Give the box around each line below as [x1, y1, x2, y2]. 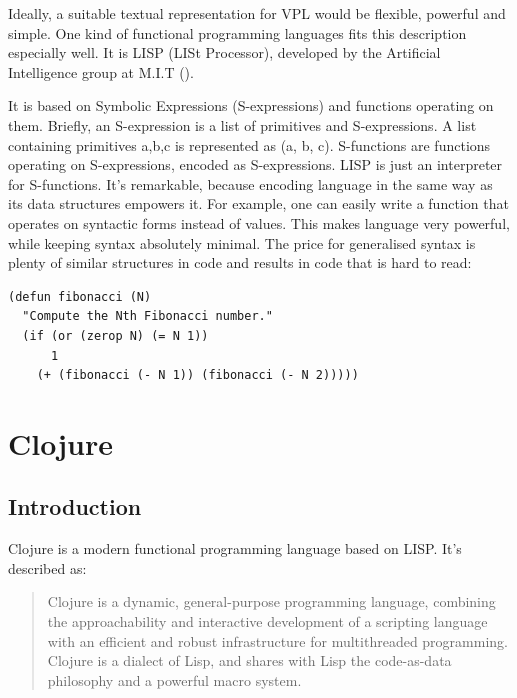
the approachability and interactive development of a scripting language [47, 611, 488, 632]
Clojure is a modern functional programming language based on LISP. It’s [8, 538, 462, 559]
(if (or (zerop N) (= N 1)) [22, 328, 209, 343]
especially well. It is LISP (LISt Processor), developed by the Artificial [8, 42, 441, 63]
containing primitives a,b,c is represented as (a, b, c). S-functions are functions [8, 134, 491, 155]
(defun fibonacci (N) [8, 289, 152, 304]
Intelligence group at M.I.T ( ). [8, 61, 194, 82]
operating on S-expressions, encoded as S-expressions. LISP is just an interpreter [8, 154, 503, 175]
